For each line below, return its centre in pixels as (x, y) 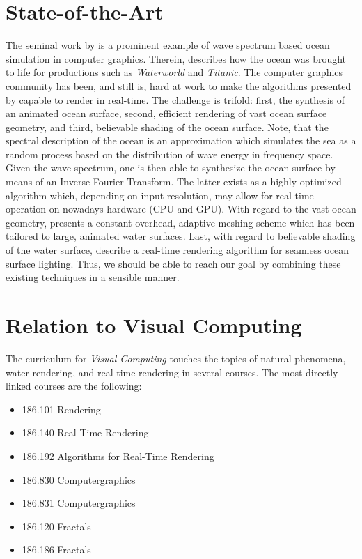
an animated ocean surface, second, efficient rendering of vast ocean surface (166, 113)
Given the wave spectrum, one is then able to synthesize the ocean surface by (171, 168)
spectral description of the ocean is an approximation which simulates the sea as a (181, 140)
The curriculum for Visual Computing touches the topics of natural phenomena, (176, 358)
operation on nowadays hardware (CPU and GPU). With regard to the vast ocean (181, 209)
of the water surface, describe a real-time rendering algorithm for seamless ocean (177, 250)
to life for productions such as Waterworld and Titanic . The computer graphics (174, 72)
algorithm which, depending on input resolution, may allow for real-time (160, 195)
